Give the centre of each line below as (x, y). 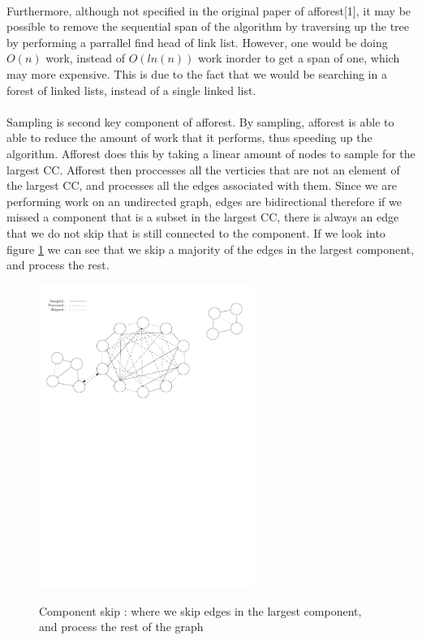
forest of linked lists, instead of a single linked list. (131, 90)
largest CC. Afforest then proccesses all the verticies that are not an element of (203, 169)
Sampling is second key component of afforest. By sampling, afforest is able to (200, 121)
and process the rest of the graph (121, 627)
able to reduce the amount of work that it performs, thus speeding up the (189, 137)
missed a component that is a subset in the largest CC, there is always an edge (203, 217)
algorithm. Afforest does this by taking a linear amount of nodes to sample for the (211, 153)
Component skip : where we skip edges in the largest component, (200, 610)
